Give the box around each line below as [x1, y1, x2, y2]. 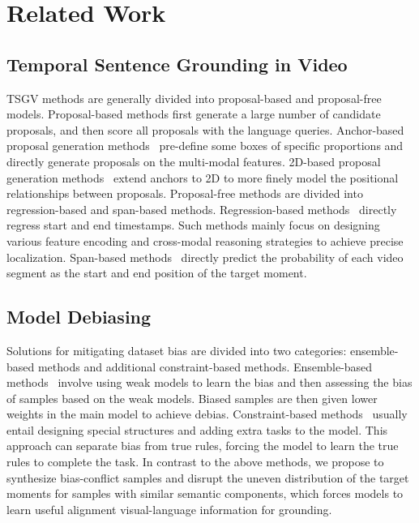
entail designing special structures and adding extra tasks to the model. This [6, 421, 388, 438]
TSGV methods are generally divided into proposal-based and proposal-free [6, 89, 382, 106]
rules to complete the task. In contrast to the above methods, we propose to [6, 453, 384, 470]
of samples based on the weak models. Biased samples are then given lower [6, 389, 378, 406]
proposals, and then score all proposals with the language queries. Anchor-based [6, 121, 404, 138]
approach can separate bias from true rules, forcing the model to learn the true [6, 437, 399, 454]
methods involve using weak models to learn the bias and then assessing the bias [6, 374, 413, 391]
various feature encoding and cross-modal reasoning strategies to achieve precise [6, 232, 404, 249]
